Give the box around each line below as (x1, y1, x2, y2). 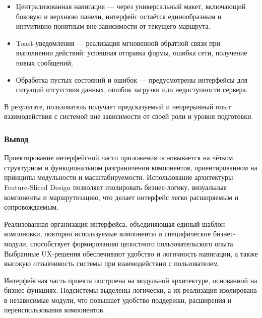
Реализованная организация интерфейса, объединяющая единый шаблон (4, 218, 225, 229)
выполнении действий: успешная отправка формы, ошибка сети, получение (16, 47, 247, 58)
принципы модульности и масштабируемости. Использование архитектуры (4, 172, 233, 182)
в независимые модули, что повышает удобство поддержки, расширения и (4, 294, 232, 305)
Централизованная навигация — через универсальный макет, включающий (16, 1, 246, 11)
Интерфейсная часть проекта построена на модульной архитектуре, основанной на (4, 275, 257, 285)
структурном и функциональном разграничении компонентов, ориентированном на (4, 162, 257, 172)
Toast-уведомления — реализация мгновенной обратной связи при (16, 37, 221, 48)
